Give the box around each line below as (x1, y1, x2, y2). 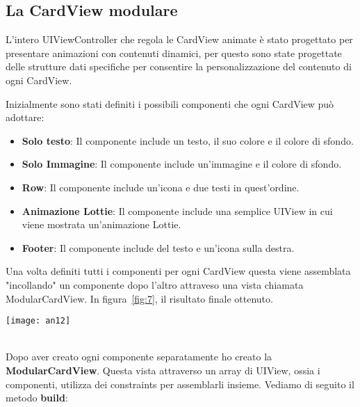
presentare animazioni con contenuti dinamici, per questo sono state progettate (6, 45, 342, 60)
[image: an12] (6, 316, 71, 326)
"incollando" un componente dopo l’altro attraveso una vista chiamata (6, 277, 304, 292)
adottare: (6, 110, 44, 125)
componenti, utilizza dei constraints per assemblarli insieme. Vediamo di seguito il (6, 376, 354, 391)
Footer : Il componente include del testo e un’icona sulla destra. (22, 240, 295, 255)
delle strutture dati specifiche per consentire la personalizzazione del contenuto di (6, 59, 352, 74)
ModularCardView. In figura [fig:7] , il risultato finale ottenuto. (6, 291, 273, 305)
